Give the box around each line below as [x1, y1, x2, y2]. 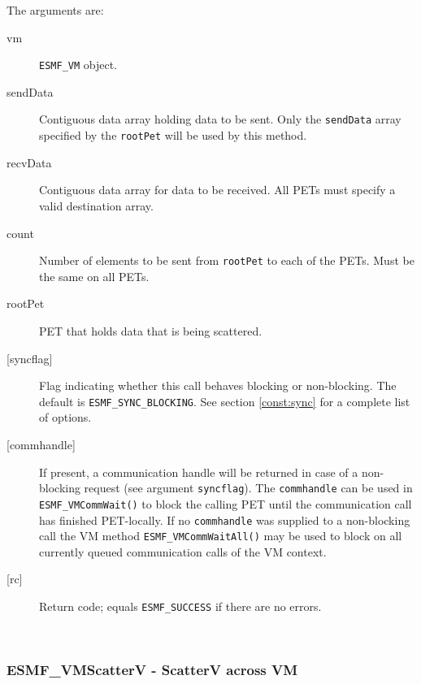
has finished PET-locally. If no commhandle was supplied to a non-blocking [39, 511, 410, 528]
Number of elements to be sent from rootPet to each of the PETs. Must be [39, 252, 414, 269]
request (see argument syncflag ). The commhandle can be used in [84, 479, 413, 496]
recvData [7, 154, 52, 171]
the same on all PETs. [39, 267, 150, 284]
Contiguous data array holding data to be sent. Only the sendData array [39, 110, 401, 128]
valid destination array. [39, 197, 154, 214]
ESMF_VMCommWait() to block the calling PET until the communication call [39, 495, 412, 512]
